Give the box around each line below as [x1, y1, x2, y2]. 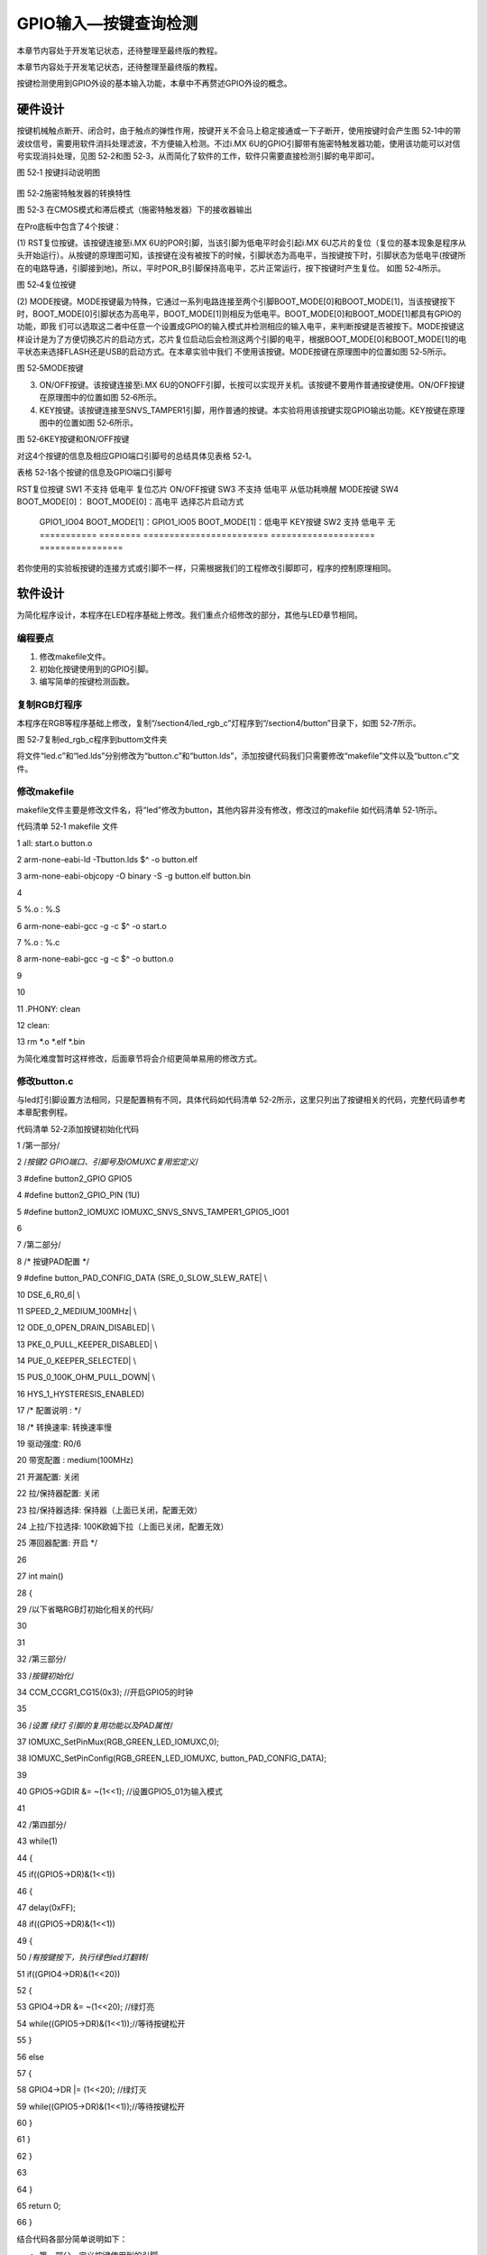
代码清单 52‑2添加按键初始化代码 [16, 1123, 140, 1134]
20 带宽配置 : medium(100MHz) [16, 1455, 134, 1466]
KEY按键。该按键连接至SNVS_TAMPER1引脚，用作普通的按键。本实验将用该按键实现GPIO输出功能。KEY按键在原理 [39, 404, 465, 415]
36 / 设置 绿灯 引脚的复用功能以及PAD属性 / [16, 1719, 173, 1731]
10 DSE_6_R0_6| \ [16, 1289, 80, 1300]
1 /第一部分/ [16, 1140, 60, 1151]
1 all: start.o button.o [16, 837, 93, 848]
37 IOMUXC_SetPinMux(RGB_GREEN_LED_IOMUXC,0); [16, 1736, 220, 1747]
